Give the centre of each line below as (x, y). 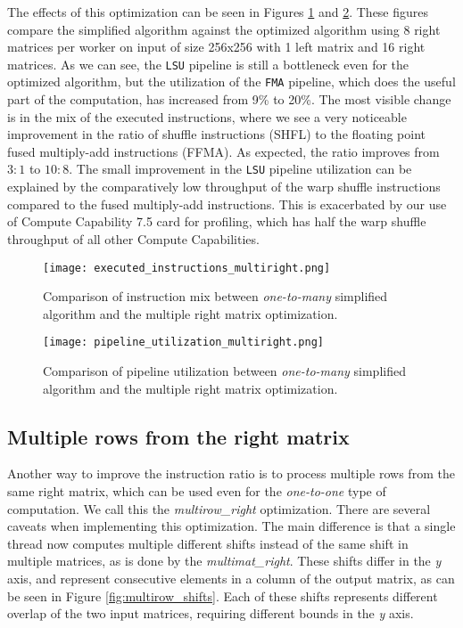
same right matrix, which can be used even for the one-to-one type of (197, 490)
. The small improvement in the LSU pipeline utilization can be (240, 169)
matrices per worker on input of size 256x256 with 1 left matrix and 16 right (216, 47)
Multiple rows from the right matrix (178, 436)
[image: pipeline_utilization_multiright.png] (183, 343)
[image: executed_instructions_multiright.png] (187, 268)
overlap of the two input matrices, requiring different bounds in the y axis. (211, 613)
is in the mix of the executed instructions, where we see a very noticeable (207, 116)
